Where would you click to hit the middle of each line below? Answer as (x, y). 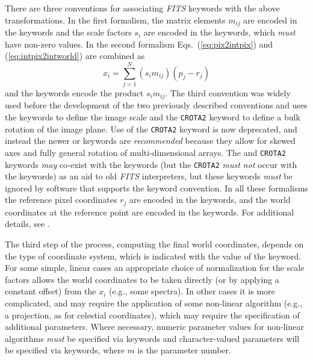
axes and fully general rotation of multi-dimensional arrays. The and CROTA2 (145, 152)
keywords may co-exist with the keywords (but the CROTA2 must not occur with (151, 164)
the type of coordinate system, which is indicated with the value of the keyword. (153, 256)
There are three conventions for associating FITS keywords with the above (142, 8)
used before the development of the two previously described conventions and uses (156, 105)
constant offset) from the (51, 291)
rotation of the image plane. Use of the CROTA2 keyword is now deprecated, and (151, 129)
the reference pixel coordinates (61, 200)
